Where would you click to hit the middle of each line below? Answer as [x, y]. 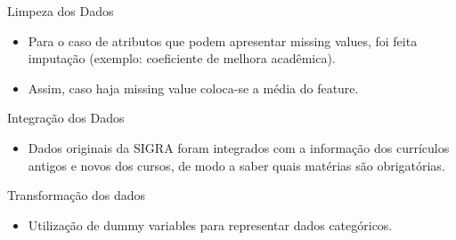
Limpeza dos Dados [61, 11]
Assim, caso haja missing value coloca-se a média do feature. [193, 88]
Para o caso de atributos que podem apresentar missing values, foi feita [223, 40]
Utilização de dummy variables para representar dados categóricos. [210, 224]
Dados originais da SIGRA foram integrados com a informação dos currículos [239, 147]
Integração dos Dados [66, 118]
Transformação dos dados [77, 195]
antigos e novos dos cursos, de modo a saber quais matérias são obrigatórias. [236, 165]
